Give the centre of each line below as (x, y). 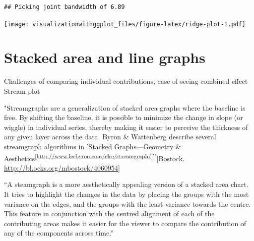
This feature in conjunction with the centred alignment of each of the (109, 213)
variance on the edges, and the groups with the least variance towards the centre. (127, 204)
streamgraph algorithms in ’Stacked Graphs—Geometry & (93, 146)
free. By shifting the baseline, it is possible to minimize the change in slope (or (124, 117)
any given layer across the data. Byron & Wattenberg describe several (110, 137)
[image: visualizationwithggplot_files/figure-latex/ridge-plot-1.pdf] (125, 24)
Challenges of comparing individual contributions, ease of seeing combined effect (126, 81)
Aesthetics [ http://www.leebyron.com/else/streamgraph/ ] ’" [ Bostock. (94, 157)
